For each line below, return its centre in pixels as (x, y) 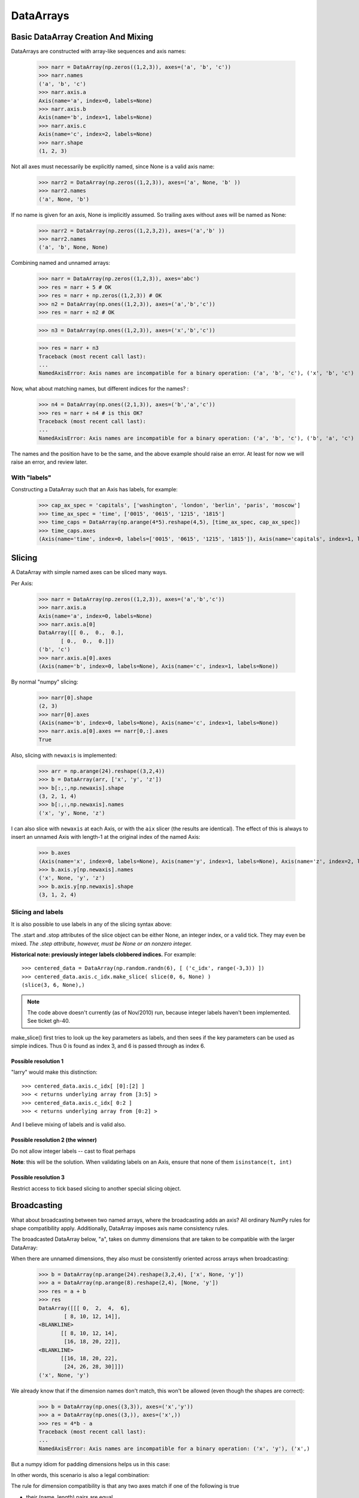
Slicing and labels (37, 912)
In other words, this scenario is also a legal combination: (80, 1475)
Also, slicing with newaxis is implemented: (64, 755)
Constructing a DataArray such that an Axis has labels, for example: (94, 490)
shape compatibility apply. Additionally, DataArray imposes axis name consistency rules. (120, 1228)
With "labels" (31, 478)
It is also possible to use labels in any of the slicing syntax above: (91, 924)
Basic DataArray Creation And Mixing (82, 37)
